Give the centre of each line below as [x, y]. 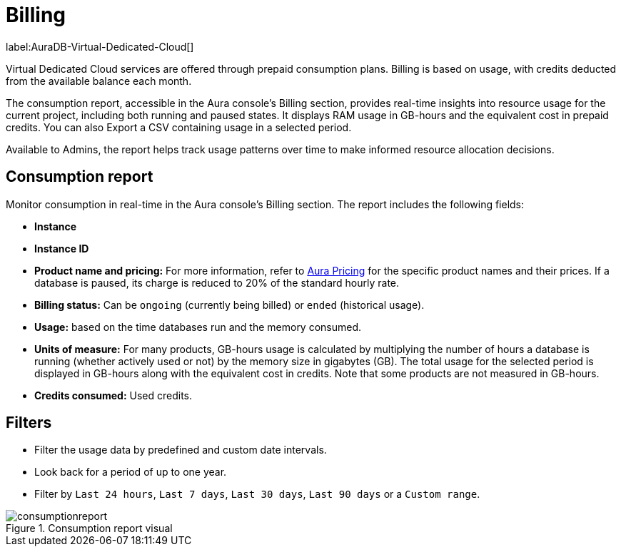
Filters [29, 423]
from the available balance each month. [99, 81]
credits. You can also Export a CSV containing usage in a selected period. [179, 127]
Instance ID [62, 248]
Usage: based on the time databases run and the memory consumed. [198, 327]
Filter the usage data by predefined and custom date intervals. [181, 450]
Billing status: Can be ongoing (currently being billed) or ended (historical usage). [229, 305]
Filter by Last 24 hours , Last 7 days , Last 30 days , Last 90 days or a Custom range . [257, 494]
